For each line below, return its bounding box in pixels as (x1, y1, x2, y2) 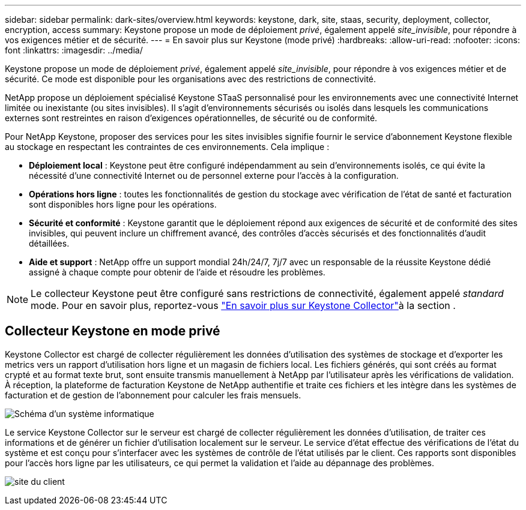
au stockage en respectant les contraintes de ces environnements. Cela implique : (5, 142, 330, 152)
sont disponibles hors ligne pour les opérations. (29, 199, 217, 209)
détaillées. (29, 238, 70, 248)
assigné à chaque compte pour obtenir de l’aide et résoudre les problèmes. (29, 267, 325, 277)
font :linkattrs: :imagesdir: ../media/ (5, 45, 143, 55)
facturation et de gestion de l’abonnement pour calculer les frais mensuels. (5, 389, 301, 400)
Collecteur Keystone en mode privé (5, 323, 220, 339)
